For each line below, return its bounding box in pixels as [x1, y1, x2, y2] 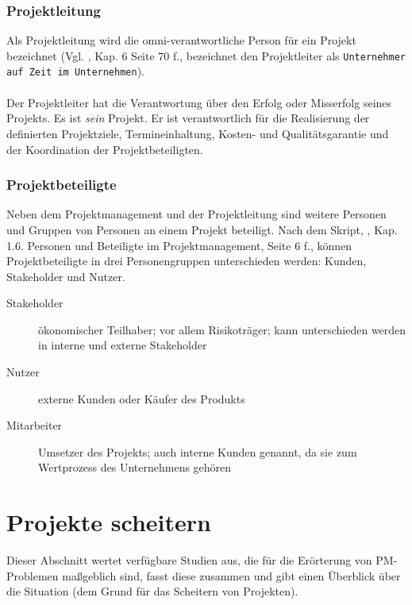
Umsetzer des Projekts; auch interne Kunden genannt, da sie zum [38, 443, 357, 460]
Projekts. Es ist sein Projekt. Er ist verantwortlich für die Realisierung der [6, 110, 370, 126]
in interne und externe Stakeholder [38, 337, 207, 353]
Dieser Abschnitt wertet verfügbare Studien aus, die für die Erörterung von [6, 552, 372, 568]
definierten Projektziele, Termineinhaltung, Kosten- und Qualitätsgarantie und [6, 125, 389, 141]
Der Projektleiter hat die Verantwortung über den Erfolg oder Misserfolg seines [6, 94, 392, 110]
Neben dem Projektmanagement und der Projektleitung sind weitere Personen [6, 206, 387, 222]
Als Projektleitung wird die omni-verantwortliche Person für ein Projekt [6, 32, 356, 48]
